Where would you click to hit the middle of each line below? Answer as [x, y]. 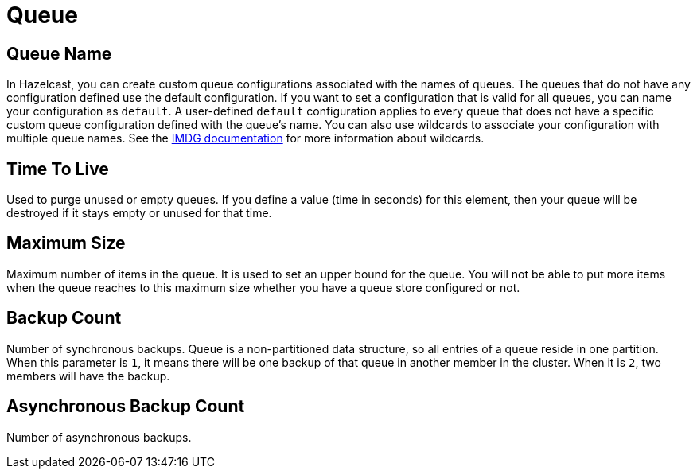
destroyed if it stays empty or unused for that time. [139, 213]
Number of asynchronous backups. [99, 437]
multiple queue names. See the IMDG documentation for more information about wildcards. [245, 138]
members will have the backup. [88, 376]
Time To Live [58, 169]
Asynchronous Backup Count [126, 407]
